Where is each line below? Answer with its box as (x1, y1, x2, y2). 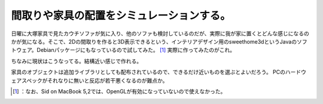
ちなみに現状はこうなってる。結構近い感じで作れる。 (11, 57, 142, 65)
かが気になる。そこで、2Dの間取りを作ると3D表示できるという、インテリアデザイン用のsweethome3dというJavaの (11, 38, 297, 45)
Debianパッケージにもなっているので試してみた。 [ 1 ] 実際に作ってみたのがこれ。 (36, 47, 236, 54)
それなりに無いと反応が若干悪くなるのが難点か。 (47, 77, 168, 84)
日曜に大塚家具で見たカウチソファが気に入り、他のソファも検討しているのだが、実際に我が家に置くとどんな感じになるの (11, 30, 309, 37)
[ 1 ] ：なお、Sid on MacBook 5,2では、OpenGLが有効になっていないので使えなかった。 (13, 87, 226, 95)
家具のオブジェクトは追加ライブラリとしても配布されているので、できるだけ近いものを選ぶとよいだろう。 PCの (11, 69, 286, 76)
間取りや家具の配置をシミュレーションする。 (11, 9, 231, 22)
